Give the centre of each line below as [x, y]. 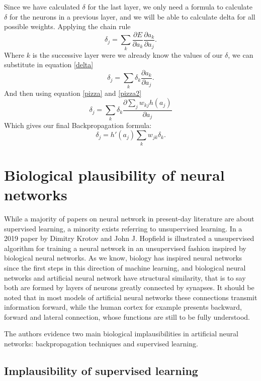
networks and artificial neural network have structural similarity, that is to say [125, 277]
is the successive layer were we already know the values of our [127, 54]
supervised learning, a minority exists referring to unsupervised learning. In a [123, 228]
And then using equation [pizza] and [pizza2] [73, 93]
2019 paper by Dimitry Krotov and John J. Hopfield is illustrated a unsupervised [129, 238]
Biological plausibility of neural [114, 174]
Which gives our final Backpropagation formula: [78, 125]
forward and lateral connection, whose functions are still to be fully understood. [127, 316]
